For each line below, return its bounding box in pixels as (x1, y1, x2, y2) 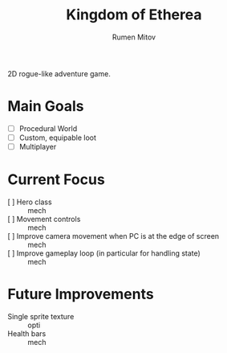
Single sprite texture (7, 311, 75, 321)
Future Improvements (7, 285, 154, 303)
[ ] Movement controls (7, 215, 81, 224)
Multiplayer (18, 142, 57, 151)
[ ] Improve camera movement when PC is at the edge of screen (7, 232, 220, 240)
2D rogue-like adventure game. (7, 68, 111, 78)
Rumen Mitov (111, 32, 156, 42)
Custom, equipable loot (18, 133, 97, 142)
